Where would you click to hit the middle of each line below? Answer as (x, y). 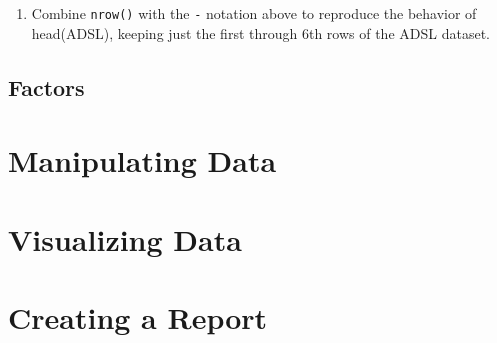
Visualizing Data (125, 238)
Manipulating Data (142, 160)
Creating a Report (138, 316)
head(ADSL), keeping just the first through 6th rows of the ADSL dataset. (260, 32)
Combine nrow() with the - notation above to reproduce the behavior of (254, 13)
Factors (46, 86)
